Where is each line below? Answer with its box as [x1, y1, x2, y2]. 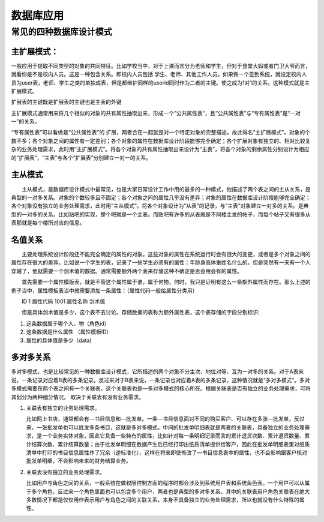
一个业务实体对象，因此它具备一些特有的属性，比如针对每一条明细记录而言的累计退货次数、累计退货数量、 [41, 432, 305, 439]
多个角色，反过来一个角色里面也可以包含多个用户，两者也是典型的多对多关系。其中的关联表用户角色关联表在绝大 [31, 488, 310, 495]
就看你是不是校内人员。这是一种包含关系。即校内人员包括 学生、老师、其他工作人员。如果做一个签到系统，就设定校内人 [11, 71, 307, 78]
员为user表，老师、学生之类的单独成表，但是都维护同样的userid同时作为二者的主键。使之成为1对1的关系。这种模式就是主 [11, 79, 310, 86]
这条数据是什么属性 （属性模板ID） [26, 328, 112, 335]
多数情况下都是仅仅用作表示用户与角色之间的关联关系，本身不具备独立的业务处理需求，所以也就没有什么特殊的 [26, 496, 299, 503]
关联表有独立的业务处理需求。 [26, 404, 100, 411]
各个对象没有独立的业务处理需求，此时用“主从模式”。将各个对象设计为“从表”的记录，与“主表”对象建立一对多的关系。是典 [11, 202, 309, 209]
